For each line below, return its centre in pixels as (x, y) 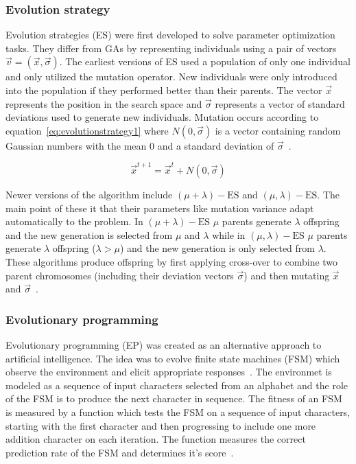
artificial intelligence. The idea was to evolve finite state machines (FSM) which (173, 358)
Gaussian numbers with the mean (76, 145)
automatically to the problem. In (74, 221)
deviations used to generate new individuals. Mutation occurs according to (162, 117)
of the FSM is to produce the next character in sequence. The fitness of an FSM (174, 398)
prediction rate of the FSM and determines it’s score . (120, 452)
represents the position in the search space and (104, 103)
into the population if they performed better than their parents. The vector (164, 90)
